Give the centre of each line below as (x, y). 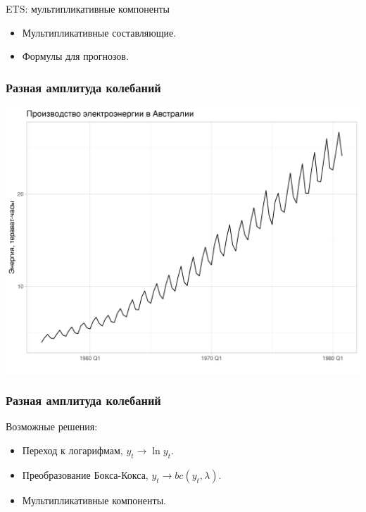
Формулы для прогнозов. (75, 56)
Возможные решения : (52, 426)
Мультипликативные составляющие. (99, 32)
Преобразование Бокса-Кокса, (85, 474)
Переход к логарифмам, (72, 450)
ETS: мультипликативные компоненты (88, 8)
